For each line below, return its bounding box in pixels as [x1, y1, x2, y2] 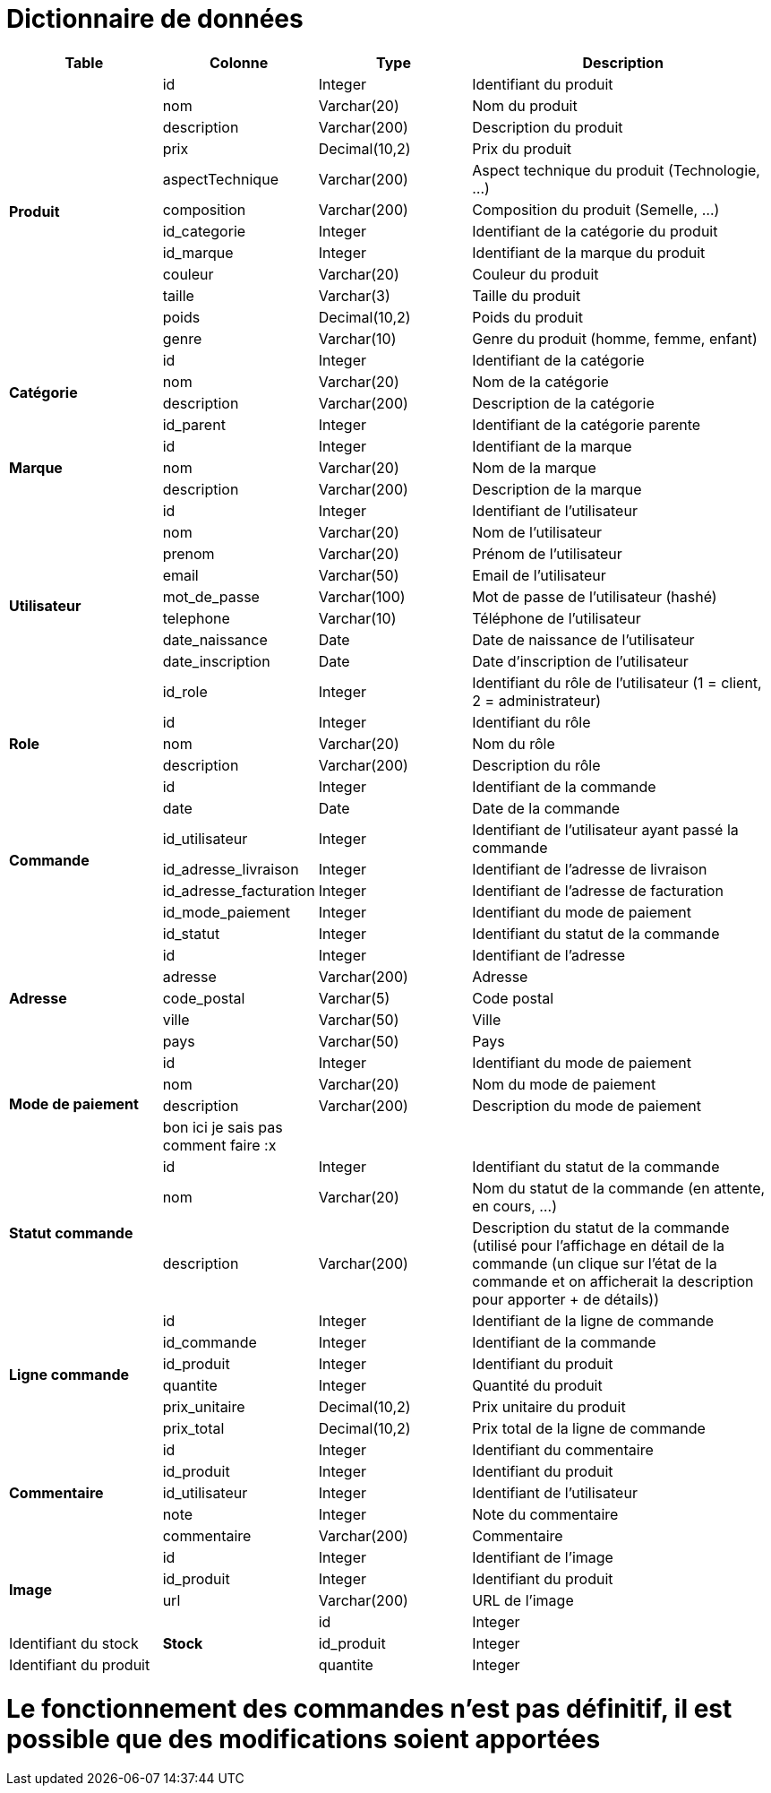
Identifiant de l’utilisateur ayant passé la [472, 820, 739, 839]
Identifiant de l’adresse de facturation [472, 881, 724, 900]
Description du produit [472, 117, 623, 136]
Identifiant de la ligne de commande [472, 1311, 715, 1330]
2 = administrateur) [472, 691, 602, 710]
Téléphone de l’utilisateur [472, 608, 641, 627]
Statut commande [9, 1223, 133, 1242]
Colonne [210, 53, 269, 72]
